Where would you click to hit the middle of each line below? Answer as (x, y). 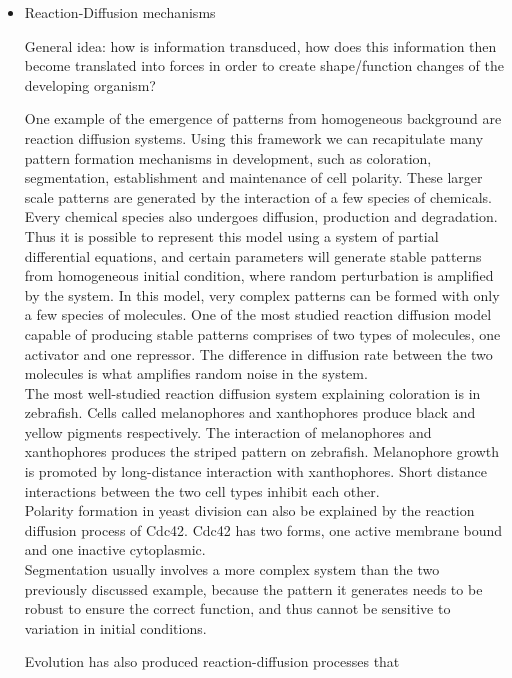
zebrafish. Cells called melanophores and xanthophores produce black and (250, 412)
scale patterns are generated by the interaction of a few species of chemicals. (258, 196)
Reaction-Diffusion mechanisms (120, 12)
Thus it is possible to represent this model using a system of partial (231, 235)
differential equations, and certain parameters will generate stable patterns (253, 255)
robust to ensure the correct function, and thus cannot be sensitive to (237, 608)
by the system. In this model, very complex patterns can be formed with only (262, 294)
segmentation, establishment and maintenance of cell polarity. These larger (253, 177)
